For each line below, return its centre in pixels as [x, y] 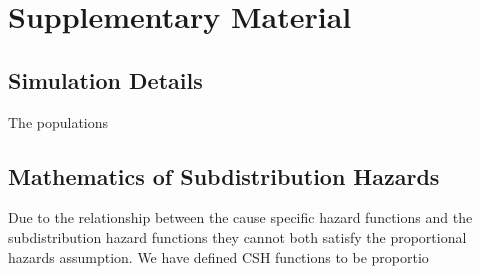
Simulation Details [105, 79]
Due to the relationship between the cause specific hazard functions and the [240, 217]
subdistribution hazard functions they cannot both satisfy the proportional [237, 236]
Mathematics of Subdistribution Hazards [224, 175]
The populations [58, 121]
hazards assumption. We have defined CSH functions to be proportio [218, 256]
